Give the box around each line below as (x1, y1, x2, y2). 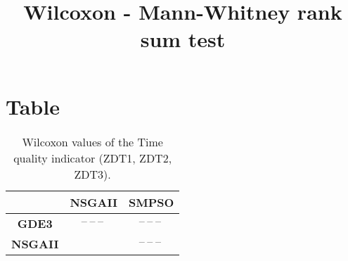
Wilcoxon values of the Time (22, 133, 163, 150)
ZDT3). (74, 165, 111, 182)
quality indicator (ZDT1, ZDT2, (13, 149, 172, 166)
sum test (140, 25, 226, 53)
